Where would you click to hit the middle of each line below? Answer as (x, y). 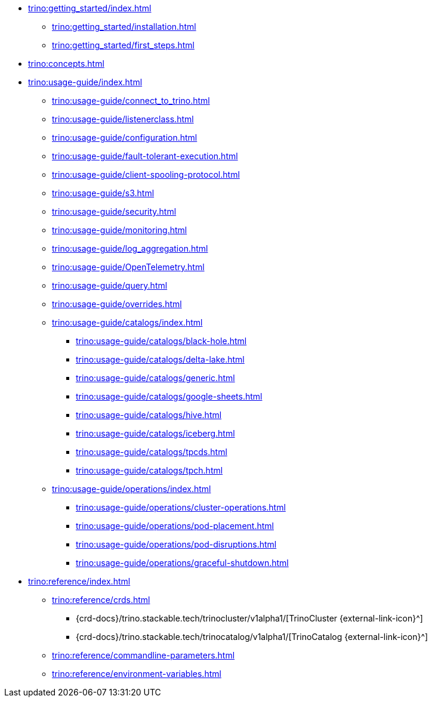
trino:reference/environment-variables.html (137, 674)
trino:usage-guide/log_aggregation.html (130, 248)
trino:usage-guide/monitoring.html (120, 230)
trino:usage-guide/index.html (85, 82)
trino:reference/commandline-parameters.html (144, 655)
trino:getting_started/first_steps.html (123, 45)
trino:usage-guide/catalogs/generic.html (155, 378)
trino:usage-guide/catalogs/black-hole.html (161, 341)
